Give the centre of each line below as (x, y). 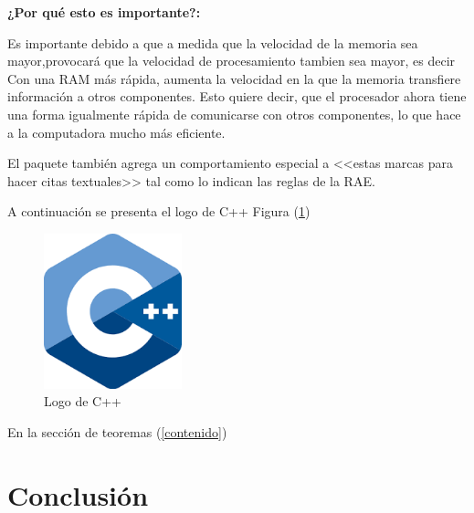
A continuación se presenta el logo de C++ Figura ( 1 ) (159, 211)
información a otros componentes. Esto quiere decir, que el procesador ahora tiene (237, 96)
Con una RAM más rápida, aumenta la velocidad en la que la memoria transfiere (234, 78)
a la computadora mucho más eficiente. (116, 132)
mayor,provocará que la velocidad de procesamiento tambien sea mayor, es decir (232, 61)
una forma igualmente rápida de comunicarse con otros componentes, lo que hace (234, 114)
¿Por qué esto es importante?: (104, 12)
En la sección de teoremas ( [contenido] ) (117, 431)
